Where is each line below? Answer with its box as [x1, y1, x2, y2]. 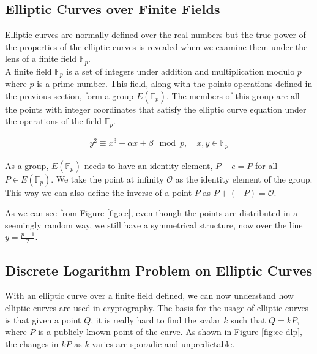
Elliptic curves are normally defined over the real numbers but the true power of [5, 28, 306, 41]
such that [231, 313, 266, 326]
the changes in [5, 337, 59, 350]
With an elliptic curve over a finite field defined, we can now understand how [5, 289, 294, 302]
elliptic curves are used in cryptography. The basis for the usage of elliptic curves [5, 301, 309, 314]
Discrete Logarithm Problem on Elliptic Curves [5, 260, 313, 279]
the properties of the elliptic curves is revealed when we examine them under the [5, 40, 308, 53]
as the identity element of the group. [175, 172, 313, 185]
